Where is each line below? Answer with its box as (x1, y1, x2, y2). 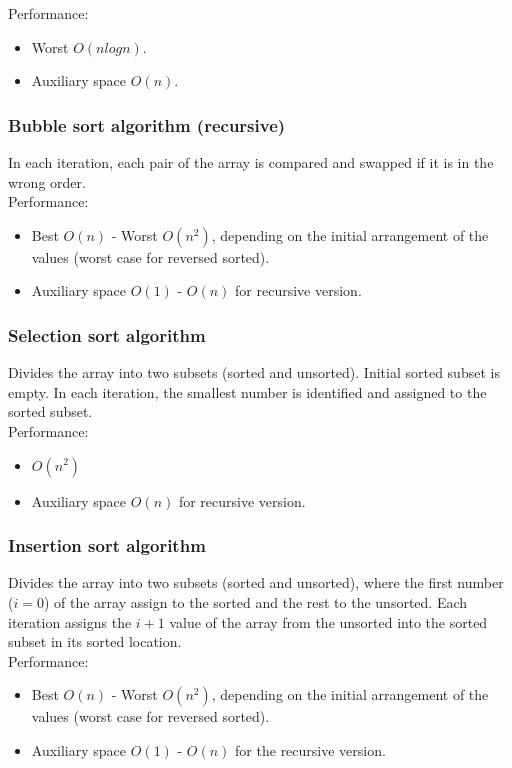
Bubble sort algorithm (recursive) (8, 112, 286, 137)
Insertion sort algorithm (8, 533, 206, 558)
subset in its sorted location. (8, 631, 182, 652)
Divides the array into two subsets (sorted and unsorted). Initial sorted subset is (8, 362, 500, 383)
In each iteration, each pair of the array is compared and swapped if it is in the (8, 152, 494, 172)
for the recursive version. (235, 739, 386, 760)
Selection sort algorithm (8, 322, 206, 347)
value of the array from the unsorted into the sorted (169, 611, 488, 632)
